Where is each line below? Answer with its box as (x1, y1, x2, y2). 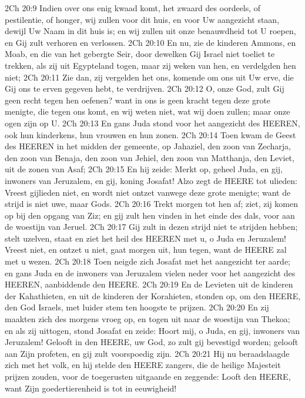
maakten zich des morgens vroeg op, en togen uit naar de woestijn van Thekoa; (5, 313, 290, 325)
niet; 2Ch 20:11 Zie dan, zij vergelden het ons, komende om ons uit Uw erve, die (5, 71, 294, 83)
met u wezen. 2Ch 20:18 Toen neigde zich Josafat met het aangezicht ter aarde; (5, 255, 290, 267)
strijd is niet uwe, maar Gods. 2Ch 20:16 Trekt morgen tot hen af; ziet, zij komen (5, 198, 299, 210)
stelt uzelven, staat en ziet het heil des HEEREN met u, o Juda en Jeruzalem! (5, 232, 286, 244)
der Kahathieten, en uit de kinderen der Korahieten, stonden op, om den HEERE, (5, 289, 301, 302)
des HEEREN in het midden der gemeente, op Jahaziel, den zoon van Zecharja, (5, 140, 291, 152)
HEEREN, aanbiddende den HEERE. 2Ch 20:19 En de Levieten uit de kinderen (5, 278, 293, 290)
